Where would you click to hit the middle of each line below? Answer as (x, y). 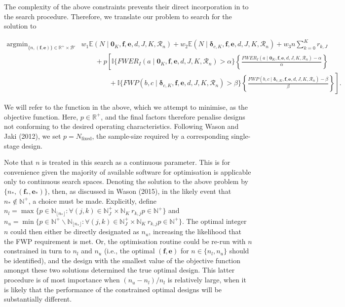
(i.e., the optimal (129, 251)
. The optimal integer (214, 221)
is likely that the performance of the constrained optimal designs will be (113, 289)
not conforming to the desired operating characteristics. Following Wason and (121, 126)
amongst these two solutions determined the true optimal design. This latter (119, 270)
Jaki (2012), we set (33, 136)
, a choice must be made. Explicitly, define (92, 200)
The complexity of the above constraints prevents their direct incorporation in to (126, 6)
